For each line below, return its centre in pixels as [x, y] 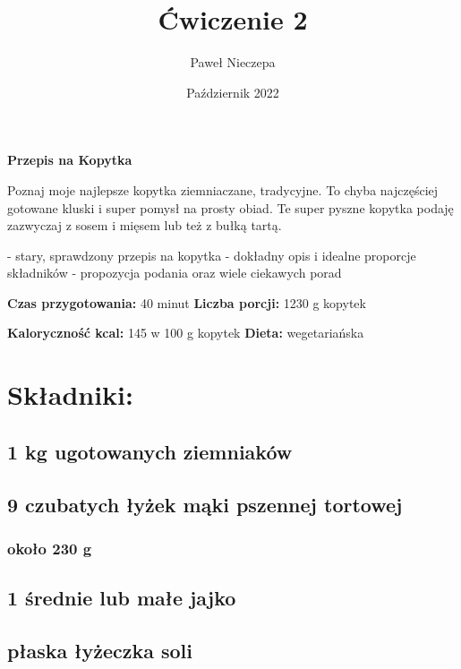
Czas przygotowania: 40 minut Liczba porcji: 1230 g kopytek [187, 302]
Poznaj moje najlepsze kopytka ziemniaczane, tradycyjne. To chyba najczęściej [223, 189]
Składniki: [70, 395]
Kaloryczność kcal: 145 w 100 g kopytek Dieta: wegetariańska [186, 333]
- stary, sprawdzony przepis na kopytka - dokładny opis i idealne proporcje [212, 255]
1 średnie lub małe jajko [122, 598]
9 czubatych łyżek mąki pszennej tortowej [205, 504]
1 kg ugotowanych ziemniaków [150, 451]
